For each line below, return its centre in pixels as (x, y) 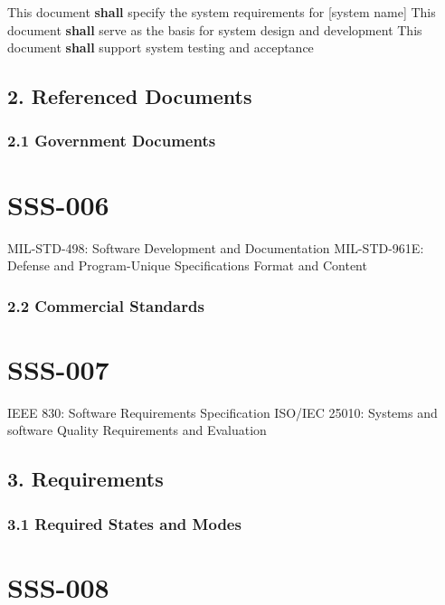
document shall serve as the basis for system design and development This (215, 29)
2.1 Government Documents (112, 141)
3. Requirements (85, 479)
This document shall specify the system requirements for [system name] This (222, 12)
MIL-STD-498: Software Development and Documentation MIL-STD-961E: (216, 247)
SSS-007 (58, 369)
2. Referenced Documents (130, 96)
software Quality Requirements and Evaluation (137, 430)
